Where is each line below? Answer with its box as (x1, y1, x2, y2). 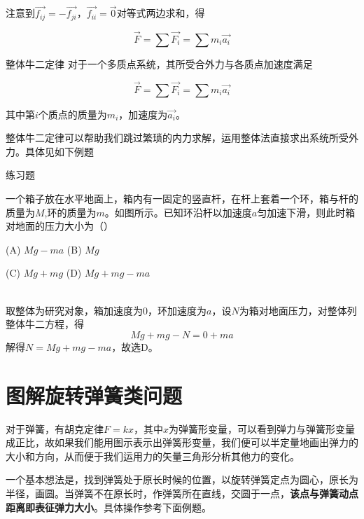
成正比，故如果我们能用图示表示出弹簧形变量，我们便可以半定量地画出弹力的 (6, 435, 358, 450)
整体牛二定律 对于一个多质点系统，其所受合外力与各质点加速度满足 (6, 56, 313, 71)
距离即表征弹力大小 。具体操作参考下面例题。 (6, 499, 211, 514)
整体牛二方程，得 (6, 317, 84, 331)
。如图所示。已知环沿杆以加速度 (104, 205, 252, 219)
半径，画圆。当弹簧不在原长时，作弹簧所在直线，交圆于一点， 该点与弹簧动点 (6, 485, 358, 500)
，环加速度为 (148, 303, 206, 317)
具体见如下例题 (24, 144, 94, 158)
